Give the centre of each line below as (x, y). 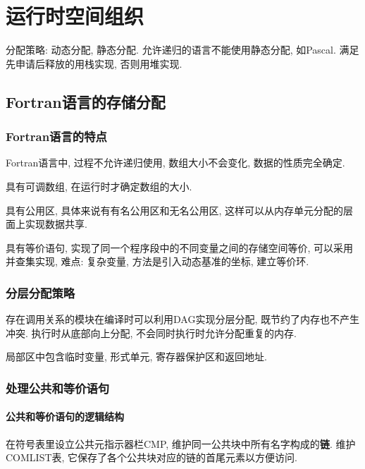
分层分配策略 (41, 292)
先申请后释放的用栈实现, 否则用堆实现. (94, 63)
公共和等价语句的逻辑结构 (65, 416)
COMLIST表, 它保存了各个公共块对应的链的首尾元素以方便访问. (151, 457)
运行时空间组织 (75, 16)
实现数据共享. (56, 224)
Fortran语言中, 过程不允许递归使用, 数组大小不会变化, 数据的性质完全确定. (175, 163)
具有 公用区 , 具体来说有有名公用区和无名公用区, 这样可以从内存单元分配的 (175, 210)
